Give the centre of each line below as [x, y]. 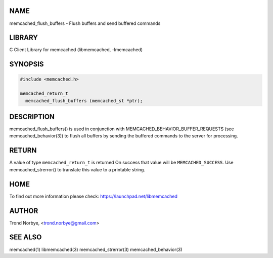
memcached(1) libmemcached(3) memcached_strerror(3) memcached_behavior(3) [96, 249]
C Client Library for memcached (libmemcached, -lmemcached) [76, 50]
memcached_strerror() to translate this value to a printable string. [77, 169]
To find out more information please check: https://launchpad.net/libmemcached [94, 196]
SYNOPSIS [27, 64]
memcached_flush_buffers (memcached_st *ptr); [84, 101]
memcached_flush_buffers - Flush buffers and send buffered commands [85, 23]
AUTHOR [24, 211]
